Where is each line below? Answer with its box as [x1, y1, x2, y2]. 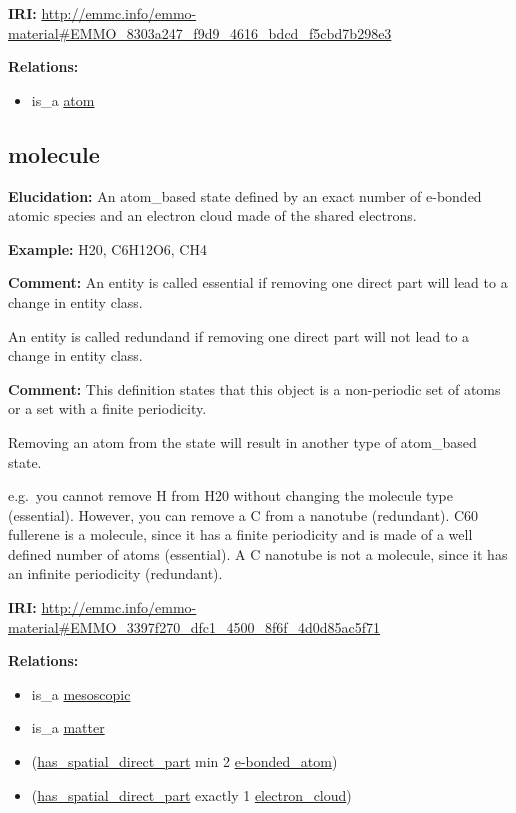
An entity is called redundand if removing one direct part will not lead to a [8, 325, 470, 346]
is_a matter [31, 717, 105, 738]
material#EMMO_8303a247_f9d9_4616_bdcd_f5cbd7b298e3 [8, 22, 392, 43]
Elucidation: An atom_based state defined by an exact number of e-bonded [8, 185, 482, 206]
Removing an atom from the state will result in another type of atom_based [8, 431, 477, 452]
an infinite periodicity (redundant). [8, 563, 223, 584]
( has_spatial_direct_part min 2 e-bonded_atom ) [31, 751, 338, 772]
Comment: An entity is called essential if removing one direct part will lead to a [8, 272, 508, 293]
